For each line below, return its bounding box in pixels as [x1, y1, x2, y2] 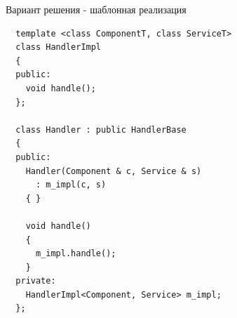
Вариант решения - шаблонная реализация [6, 2, 187, 16]
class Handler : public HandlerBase [15, 124, 187, 135]
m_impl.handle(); [35, 249, 116, 259]
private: [15, 276, 56, 286]
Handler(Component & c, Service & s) [25, 166, 202, 176]
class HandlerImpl [15, 42, 102, 53]
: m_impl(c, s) [35, 180, 107, 190]
